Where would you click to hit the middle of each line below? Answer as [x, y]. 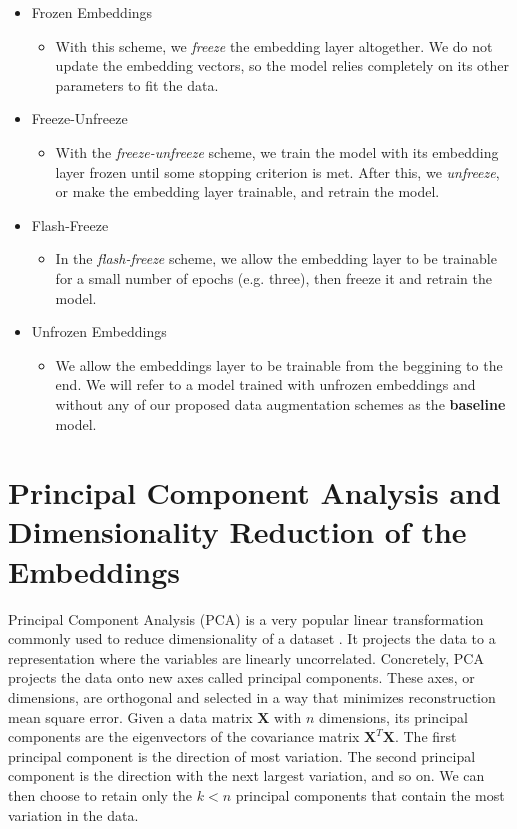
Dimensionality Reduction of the [237, 531]
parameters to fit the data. [137, 84]
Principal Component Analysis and [254, 492]
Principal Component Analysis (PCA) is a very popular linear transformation [246, 618]
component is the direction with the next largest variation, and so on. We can [246, 775]
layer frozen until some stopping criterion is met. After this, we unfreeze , [277, 171]
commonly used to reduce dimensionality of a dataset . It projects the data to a [252, 638]
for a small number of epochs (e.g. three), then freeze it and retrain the [273, 277]
